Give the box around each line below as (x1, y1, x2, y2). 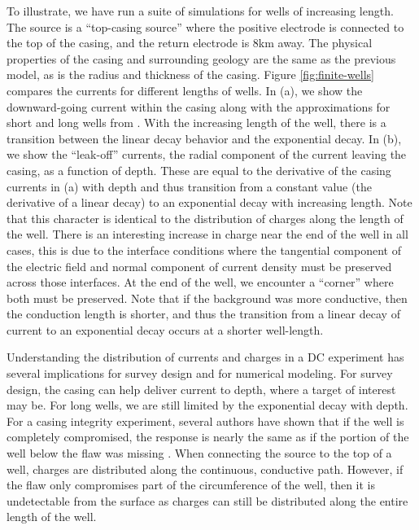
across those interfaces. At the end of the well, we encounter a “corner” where (7, 274, 394, 291)
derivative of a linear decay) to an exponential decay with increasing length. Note (7, 194, 412, 211)
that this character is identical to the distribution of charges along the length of (7, 209, 404, 226)
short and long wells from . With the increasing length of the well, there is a (7, 114, 386, 131)
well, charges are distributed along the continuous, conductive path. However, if (7, 460, 404, 477)
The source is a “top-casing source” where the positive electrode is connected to (7, 18, 404, 35)
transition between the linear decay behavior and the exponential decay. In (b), (7, 129, 402, 147)
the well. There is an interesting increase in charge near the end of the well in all (7, 226, 408, 243)
